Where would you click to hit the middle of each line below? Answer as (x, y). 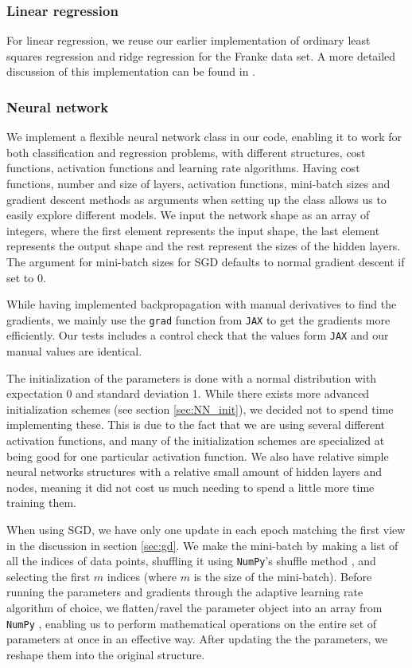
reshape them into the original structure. (106, 654)
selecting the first (49, 576)
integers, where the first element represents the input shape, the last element (193, 230)
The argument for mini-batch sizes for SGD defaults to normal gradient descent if (206, 261)
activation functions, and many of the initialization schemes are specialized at (196, 440)
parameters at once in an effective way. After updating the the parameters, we (197, 639)
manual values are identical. (74, 351)
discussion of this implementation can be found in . (131, 71)
